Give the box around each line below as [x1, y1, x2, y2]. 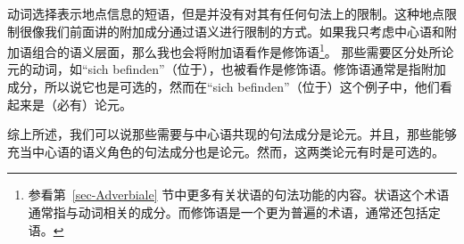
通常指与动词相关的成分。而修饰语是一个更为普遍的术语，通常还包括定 [28, 203, 441, 221]
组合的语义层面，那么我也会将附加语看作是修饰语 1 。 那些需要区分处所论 [31, 40, 454, 61]
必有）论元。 [56, 94, 132, 113]
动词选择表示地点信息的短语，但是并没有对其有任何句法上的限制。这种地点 [7, 4, 444, 22]
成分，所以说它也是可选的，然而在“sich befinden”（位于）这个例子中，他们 [7, 77, 440, 96]
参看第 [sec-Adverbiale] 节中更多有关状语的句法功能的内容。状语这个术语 [28, 185, 450, 204]
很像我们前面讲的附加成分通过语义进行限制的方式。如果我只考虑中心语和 [19, 21, 444, 40]
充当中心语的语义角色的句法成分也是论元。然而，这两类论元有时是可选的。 [7, 142, 444, 160]
